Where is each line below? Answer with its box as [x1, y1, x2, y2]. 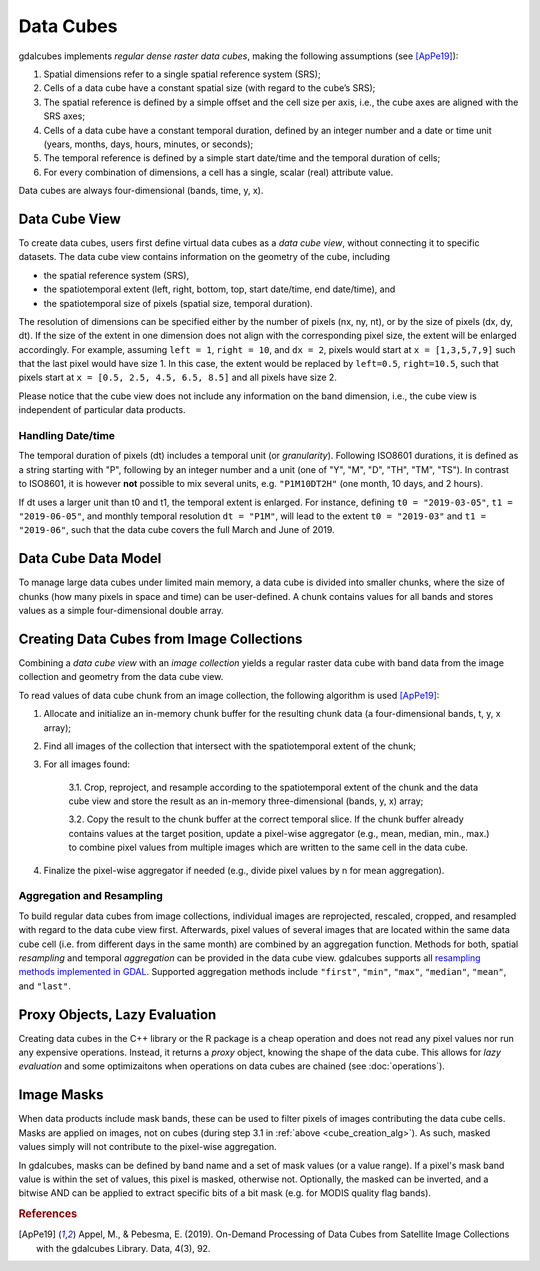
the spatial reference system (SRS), [43, 269, 190, 281]
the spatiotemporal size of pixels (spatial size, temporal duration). [43, 297, 314, 309]
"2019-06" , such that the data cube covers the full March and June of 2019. [18, 524, 335, 536]
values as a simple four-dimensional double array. [18, 605, 224, 617]
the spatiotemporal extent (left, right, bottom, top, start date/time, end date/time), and [43, 283, 396, 295]
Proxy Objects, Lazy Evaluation [18, 1006, 217, 1023]
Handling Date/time [18, 429, 115, 443]
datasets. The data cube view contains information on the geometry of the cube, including [18, 251, 390, 263]
